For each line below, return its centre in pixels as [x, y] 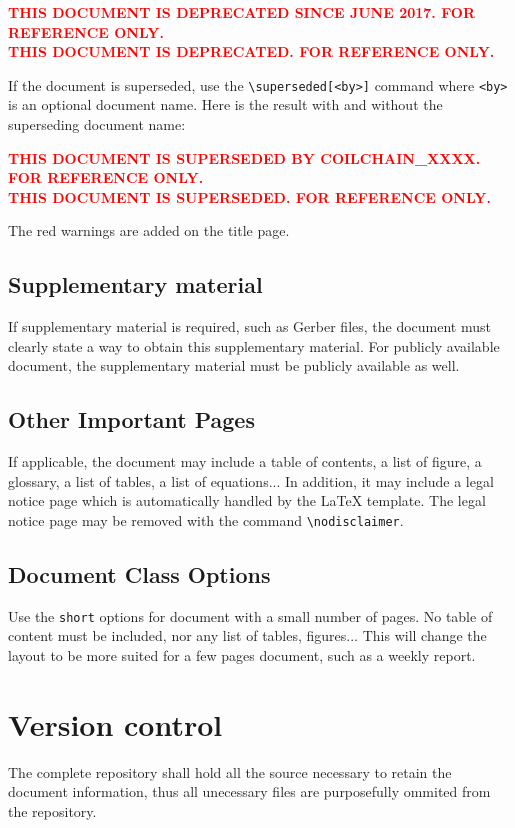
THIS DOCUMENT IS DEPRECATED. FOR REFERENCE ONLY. [251, 51]
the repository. [52, 810]
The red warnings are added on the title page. [149, 230]
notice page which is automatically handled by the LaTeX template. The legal [247, 500]
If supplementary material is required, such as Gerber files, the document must [249, 326]
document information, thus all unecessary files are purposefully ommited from [249, 791]
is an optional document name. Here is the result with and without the [225, 104]
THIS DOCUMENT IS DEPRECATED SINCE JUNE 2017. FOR [242, 12]
